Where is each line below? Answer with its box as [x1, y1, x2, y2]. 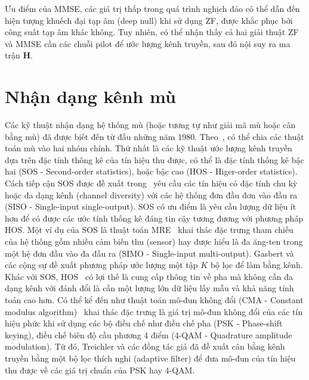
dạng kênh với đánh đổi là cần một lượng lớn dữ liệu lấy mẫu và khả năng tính [5, 282, 294, 294]
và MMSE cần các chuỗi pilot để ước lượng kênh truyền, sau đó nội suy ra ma [5, 37, 291, 49]
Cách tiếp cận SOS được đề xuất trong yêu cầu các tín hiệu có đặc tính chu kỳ [5, 177, 298, 189]
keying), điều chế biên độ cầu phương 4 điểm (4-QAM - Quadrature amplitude [5, 328, 292, 341]
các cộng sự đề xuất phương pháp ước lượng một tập [5, 258, 198, 271]
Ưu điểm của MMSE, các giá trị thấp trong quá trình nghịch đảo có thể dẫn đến [5, 2, 300, 14]
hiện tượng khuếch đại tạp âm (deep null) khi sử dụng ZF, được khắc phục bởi [5, 14, 293, 26]
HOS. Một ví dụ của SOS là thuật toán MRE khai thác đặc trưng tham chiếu [5, 223, 293, 236]
